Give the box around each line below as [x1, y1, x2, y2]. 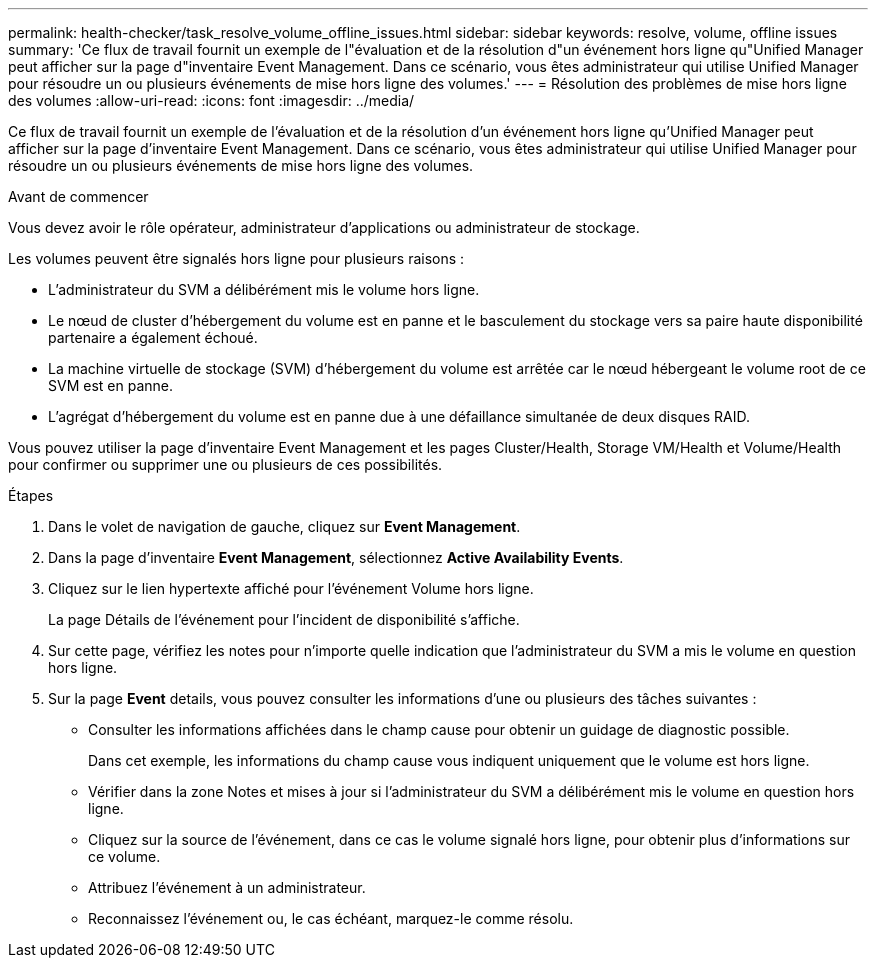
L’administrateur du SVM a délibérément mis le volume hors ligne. [48, 281, 480, 298]
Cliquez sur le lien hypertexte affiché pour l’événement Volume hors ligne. [48, 580, 534, 597]
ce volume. [88, 848, 161, 865]
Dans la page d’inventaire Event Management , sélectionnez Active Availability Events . [48, 549, 624, 566]
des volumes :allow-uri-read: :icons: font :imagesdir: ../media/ [8, 92, 415, 109]
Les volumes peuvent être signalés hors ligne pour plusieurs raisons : [8, 250, 465, 267]
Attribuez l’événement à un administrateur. [88, 879, 366, 896]
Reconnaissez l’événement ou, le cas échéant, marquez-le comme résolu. [88, 910, 574, 927]
